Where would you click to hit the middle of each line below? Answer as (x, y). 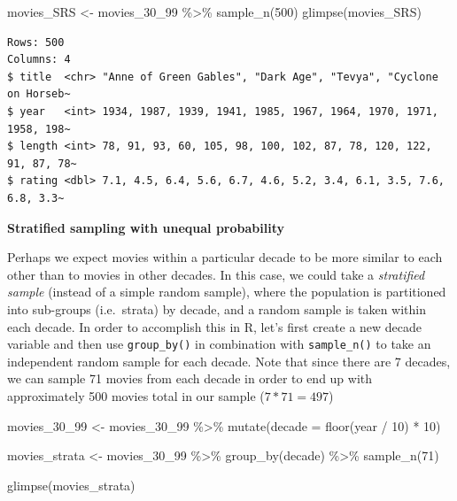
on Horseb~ (39, 94)
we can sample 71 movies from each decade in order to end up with (190, 378)
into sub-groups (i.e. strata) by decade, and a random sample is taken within (217, 308)
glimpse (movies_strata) (71, 485)
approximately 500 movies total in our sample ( (136, 395)
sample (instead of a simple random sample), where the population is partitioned (227, 292)
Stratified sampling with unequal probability (146, 227)
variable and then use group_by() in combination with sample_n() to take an (219, 344)
